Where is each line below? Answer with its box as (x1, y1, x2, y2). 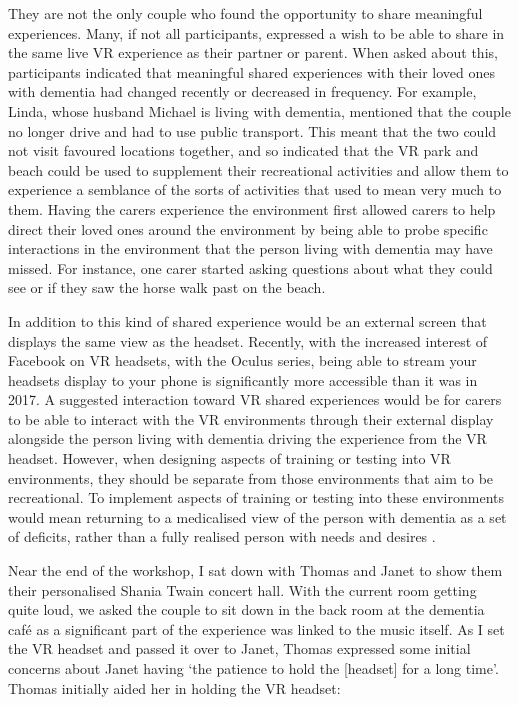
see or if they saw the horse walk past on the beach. (8, 277, 326, 298)
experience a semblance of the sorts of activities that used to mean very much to (8, 179, 502, 200)
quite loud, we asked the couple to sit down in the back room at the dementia (8, 599, 485, 620)
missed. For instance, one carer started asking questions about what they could (8, 257, 493, 278)
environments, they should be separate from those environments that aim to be (8, 467, 494, 488)
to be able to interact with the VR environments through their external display (8, 408, 494, 429)
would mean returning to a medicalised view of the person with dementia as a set (8, 506, 507, 527)
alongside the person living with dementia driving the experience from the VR (8, 428, 487, 449)
